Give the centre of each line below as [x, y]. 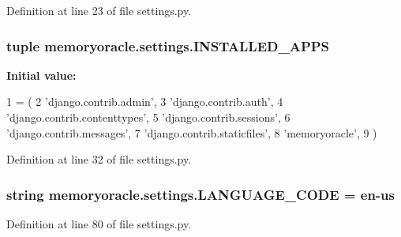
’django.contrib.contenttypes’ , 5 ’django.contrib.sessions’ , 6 [148, 117]
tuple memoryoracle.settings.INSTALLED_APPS [168, 45]
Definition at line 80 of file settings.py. [99, 224]
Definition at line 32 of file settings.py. [99, 159]
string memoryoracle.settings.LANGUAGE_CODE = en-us [200, 194]
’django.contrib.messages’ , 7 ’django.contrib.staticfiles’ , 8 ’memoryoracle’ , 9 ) [192, 132]
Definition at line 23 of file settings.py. [99, 10]
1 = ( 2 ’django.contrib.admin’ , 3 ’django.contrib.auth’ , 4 [145, 102]
